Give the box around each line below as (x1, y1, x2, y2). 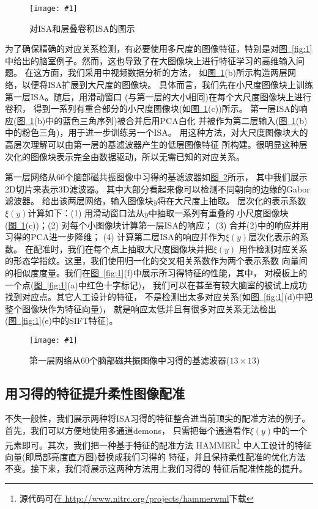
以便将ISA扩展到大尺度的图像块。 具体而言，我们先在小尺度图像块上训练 (21, 78, 313, 91)
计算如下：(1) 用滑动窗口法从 (28, 206, 145, 219)
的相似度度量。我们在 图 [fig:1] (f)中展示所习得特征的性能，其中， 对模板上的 (5, 266, 308, 279)
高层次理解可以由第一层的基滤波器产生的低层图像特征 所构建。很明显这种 (5, 138, 299, 150)
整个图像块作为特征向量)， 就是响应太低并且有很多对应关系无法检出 (5, 302, 277, 315)
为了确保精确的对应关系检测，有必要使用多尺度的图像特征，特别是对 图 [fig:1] (5, 42, 312, 55)
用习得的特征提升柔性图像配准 (5, 383, 185, 402)
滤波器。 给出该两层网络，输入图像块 (5, 194, 153, 207)
